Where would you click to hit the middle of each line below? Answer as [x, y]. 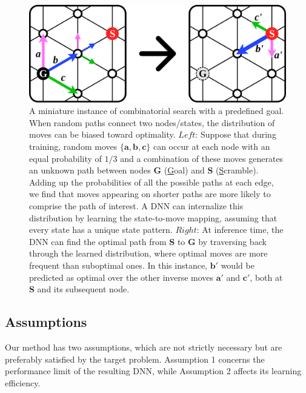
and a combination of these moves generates [202, 158]
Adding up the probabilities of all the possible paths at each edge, [151, 182]
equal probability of [65, 158]
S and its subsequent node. [79, 289]
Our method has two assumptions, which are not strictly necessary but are [144, 347]
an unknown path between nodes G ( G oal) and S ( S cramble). [144, 170]
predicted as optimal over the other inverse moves [121, 277]
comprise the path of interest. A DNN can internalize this [136, 206]
